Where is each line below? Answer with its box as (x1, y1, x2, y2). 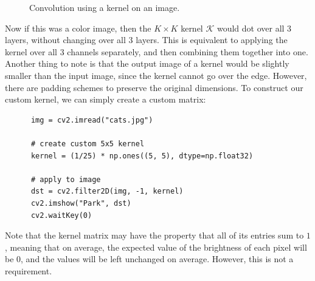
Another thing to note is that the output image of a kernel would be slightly (5, 57, 289, 70)
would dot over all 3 (216, 21, 292, 34)
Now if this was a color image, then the (5, 21, 151, 34)
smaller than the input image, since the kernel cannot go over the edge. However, (5, 69, 307, 81)
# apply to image (30, 175, 101, 184)
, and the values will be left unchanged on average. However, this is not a (21, 252, 294, 265)
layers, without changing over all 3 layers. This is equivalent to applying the (5, 33, 288, 46)
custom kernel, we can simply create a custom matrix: (5, 93, 206, 106)
